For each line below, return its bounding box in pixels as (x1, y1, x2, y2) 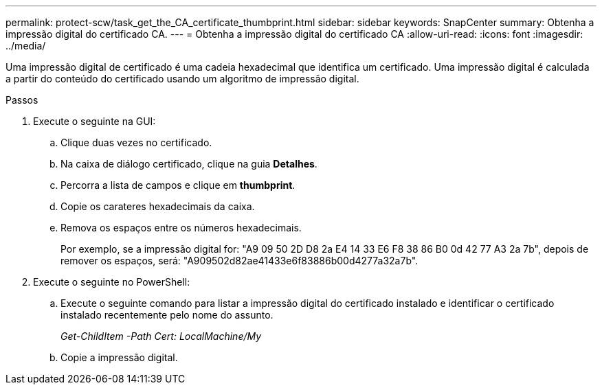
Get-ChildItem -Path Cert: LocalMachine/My (60, 330, 262, 342)
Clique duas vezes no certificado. (60, 137, 212, 148)
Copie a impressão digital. (60, 352, 178, 363)
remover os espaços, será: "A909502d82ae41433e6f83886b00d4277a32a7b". (60, 255, 419, 266)
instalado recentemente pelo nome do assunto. (60, 309, 274, 321)
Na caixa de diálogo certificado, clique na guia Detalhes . (60, 158, 317, 170)
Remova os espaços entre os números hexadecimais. (60, 222, 302, 233)
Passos (5, 94, 38, 106)
